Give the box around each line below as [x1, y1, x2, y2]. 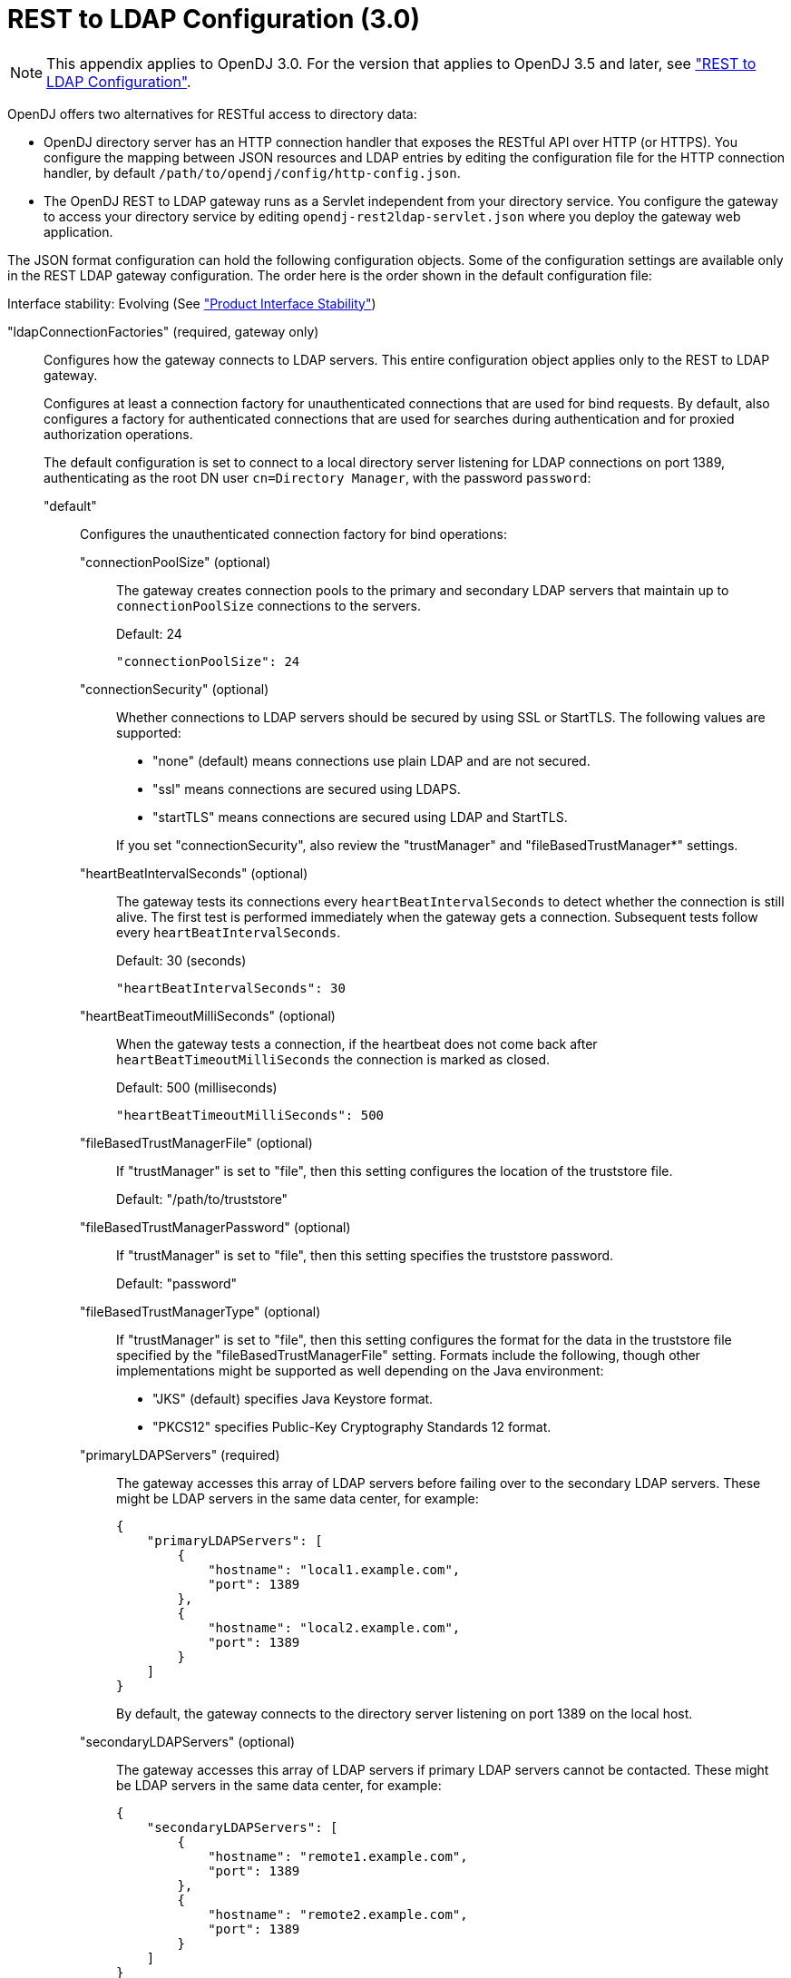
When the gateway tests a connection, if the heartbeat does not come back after [116, 1035, 598, 1052]
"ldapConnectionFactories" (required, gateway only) [7, 323, 319, 339]
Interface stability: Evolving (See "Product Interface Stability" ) [7, 295, 376, 311]
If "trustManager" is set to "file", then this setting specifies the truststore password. [116, 1247, 614, 1263]
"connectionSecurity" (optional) [80, 681, 269, 697]
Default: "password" [116, 1275, 238, 1291]
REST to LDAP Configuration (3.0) [7, 4, 420, 34]
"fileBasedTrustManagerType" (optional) [80, 1303, 321, 1319]
